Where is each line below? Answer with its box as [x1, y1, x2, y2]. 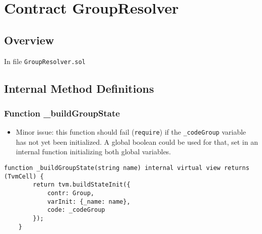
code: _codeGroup [47, 206, 105, 214]
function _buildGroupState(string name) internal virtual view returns [4, 164, 249, 172]
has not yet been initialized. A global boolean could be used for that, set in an [16, 136, 258, 147]
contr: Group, [47, 190, 94, 197]
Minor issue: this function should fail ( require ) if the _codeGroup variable [16, 127, 246, 137]
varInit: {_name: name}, [47, 198, 130, 205]
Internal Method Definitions [4, 80, 154, 96]
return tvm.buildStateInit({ [33, 181, 130, 189]
